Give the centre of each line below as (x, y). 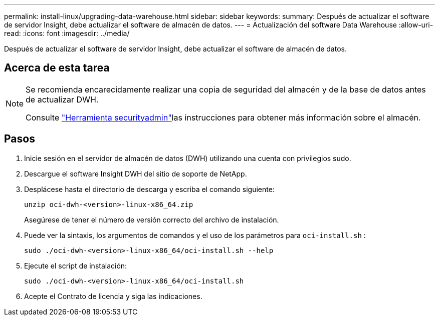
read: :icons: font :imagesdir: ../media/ (67, 33)
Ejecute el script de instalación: (76, 265)
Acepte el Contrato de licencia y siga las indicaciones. (113, 296)
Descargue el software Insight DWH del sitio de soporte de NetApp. (136, 173)
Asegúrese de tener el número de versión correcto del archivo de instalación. (152, 219)
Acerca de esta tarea (57, 68)
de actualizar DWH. (62, 99)
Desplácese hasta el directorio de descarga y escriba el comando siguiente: (149, 189)
